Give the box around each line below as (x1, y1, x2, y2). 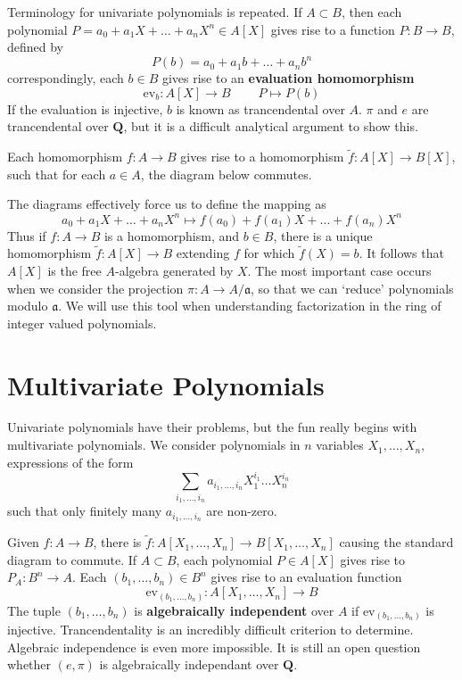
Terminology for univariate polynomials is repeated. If (7, 3, 302, 21)
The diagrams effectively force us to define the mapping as (7, 195, 326, 213)
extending (176, 244, 230, 262)
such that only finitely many (7, 502, 162, 520)
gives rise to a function (270, 20, 395, 38)
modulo (7, 296, 48, 315)
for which (243, 244, 295, 262)
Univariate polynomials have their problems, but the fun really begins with (7, 418, 417, 436)
